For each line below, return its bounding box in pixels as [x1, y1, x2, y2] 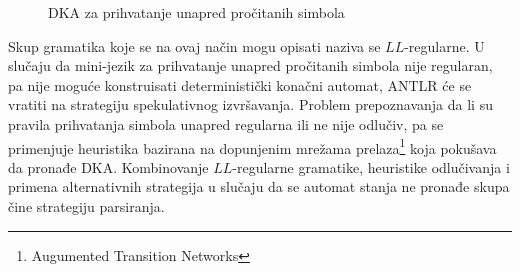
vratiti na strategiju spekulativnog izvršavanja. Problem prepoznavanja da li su [8, 94, 493, 115]
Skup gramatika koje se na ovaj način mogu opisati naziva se [8, 35, 381, 56]
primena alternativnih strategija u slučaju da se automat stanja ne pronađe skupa [8, 176, 510, 197]
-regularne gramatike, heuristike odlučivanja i [232, 156, 510, 177]
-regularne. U [404, 35, 485, 56]
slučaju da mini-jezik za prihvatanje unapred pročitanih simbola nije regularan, [8, 55, 493, 76]
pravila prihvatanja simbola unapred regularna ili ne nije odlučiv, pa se [8, 113, 444, 134]
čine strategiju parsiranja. [8, 196, 165, 216]
